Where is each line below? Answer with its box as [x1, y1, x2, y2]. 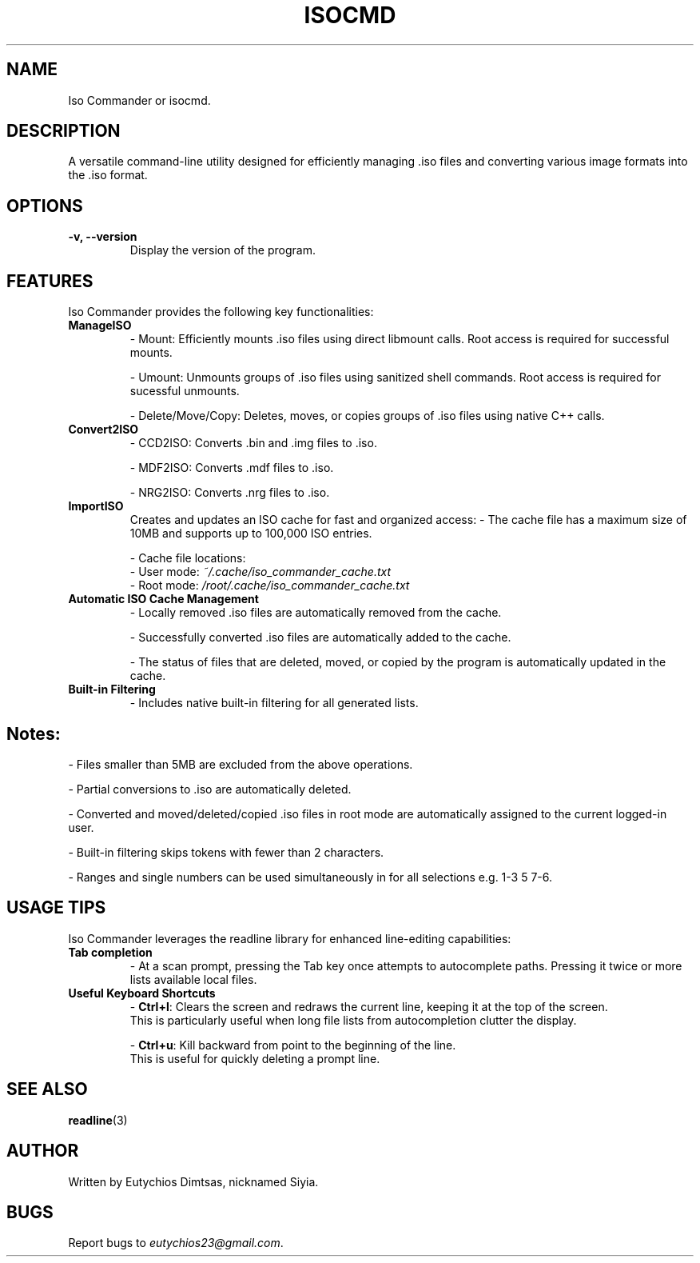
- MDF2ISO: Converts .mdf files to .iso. [129, 461, 334, 475]
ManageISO [68, 318, 132, 333]
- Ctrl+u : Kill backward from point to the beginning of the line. [129, 1037, 456, 1052]
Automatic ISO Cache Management [68, 592, 259, 606]
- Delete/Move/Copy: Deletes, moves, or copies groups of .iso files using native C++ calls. [129, 409, 605, 423]
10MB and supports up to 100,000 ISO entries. [129, 526, 372, 541]
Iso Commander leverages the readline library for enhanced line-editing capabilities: [68, 931, 511, 945]
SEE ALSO [6, 1079, 88, 1100]
